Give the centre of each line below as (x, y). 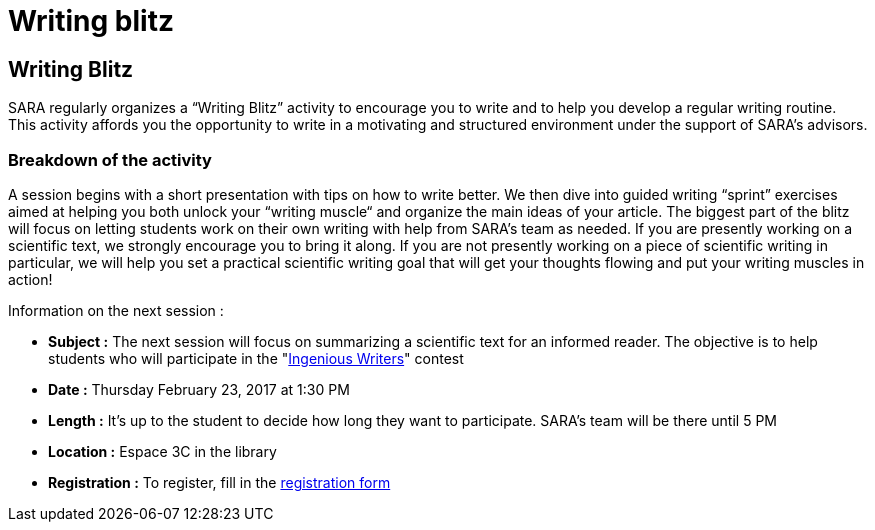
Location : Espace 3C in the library (162, 451)
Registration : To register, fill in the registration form (219, 482)
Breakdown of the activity (110, 159)
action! (30, 279)
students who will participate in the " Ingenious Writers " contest (256, 358)
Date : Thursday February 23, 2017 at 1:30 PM (199, 389)
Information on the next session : (116, 310)
